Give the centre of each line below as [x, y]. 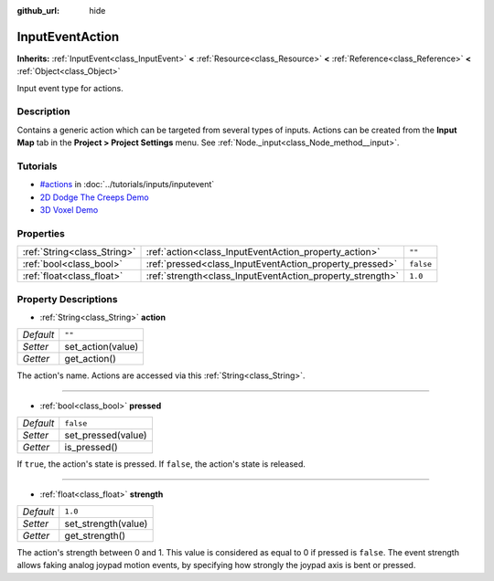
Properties [41, 233]
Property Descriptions [67, 299]
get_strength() [95, 535]
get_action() [90, 359]
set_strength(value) [106, 523]
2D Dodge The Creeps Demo [95, 197]
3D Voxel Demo [69, 210]
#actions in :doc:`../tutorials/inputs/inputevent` [127, 185]
